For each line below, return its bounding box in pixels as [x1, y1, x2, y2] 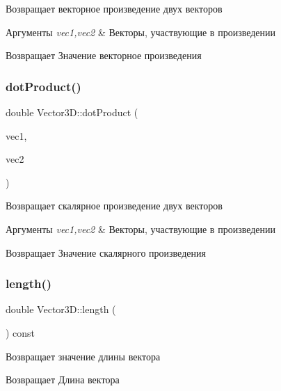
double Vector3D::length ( [6, 302, 116, 317]
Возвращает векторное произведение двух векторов [6, 1, 223, 15]
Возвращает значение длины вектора [6, 349, 161, 363]
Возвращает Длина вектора [6, 372, 120, 387]
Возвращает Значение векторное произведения [6, 48, 202, 63]
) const [6, 325, 35, 340]
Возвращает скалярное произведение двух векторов [6, 198, 223, 213]
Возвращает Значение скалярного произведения [6, 245, 206, 260]
